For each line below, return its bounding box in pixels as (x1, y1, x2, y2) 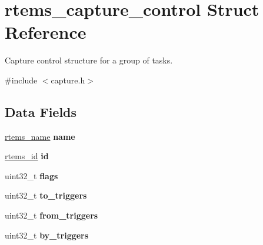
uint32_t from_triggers (5, 209, 98, 221)
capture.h (51, 73, 85, 86)
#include (5, 73, 38, 86)
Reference (5, 20, 86, 44)
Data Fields (5, 102, 77, 120)
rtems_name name (5, 130, 75, 142)
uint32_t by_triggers (5, 229, 89, 241)
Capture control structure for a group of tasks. (5, 54, 173, 66)
